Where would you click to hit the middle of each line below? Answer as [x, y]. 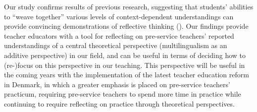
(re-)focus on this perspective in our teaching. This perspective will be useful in [125, 65]
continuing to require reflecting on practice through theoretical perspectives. [119, 103]
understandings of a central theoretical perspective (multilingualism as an [116, 45]
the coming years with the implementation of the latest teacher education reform [127, 75]
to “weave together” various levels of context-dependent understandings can [119, 16]
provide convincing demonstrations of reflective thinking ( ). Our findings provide [126, 26]
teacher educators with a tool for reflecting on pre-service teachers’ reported [119, 35]
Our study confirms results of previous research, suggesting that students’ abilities [129, 6]
